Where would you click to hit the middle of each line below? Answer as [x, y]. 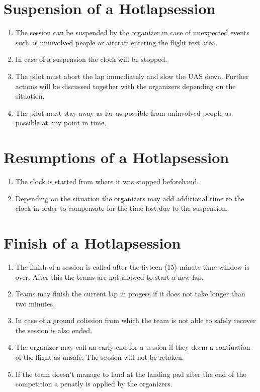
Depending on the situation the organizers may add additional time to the [130, 198]
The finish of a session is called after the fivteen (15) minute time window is [132, 266]
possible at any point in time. [61, 123]
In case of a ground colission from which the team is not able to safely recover [136, 320]
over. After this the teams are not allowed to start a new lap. [109, 277]
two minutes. [35, 303]
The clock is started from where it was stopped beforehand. [107, 181]
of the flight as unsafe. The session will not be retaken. [100, 357]
